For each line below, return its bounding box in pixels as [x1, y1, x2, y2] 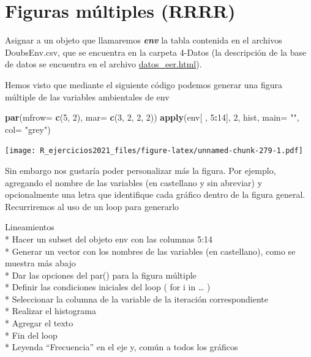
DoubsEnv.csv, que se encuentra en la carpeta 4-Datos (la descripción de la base [5, 45, 307, 58]
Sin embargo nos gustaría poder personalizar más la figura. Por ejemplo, [5, 163, 276, 176]
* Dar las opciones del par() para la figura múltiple [5, 268, 197, 281]
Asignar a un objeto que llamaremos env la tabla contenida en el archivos [5, 34, 282, 47]
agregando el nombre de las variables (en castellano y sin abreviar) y [5, 176, 263, 189]
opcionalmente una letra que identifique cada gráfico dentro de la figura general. [5, 188, 305, 201]
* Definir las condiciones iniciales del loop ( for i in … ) [5, 280, 211, 293]
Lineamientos [5, 220, 54, 233]
